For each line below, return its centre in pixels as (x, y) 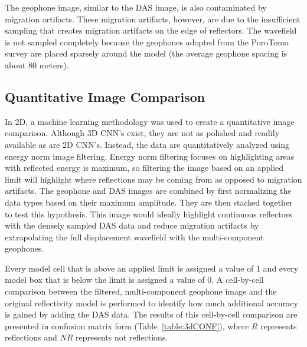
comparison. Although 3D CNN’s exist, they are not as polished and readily (142, 133)
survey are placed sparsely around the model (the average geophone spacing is (146, 53)
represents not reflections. (122, 337)
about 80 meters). (37, 65)
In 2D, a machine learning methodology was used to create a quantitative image (150, 121)
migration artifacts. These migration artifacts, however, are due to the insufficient (153, 19)
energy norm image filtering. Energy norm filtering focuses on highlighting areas (150, 156)
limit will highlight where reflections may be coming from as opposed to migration (153, 179)
